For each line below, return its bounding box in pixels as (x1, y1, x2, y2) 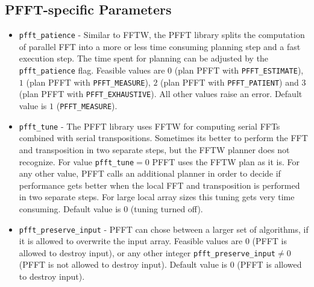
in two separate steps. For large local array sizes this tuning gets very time (19, 191, 295, 203)
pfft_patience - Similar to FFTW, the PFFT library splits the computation (19, 28, 305, 41)
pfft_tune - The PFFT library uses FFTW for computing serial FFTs (19, 119, 280, 132)
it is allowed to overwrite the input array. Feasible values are (19, 235, 243, 247)
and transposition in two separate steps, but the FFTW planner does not (19, 143, 290, 156)
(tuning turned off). (130, 202, 203, 215)
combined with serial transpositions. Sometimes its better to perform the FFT (19, 131, 308, 144)
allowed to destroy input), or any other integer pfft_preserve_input (19, 246, 276, 259)
